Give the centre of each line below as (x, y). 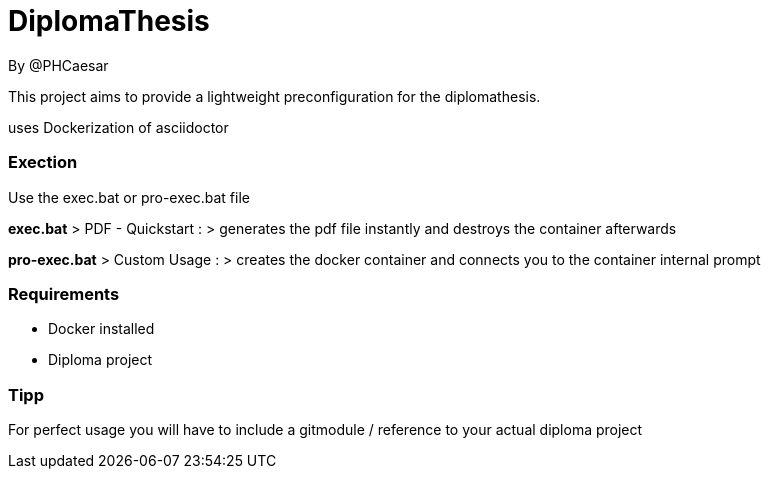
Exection (43, 162)
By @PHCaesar (58, 65)
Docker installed (101, 329)
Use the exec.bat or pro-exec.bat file (129, 197)
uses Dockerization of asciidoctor (118, 127)
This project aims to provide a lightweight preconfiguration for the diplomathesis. (274, 96)
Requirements (64, 293)
